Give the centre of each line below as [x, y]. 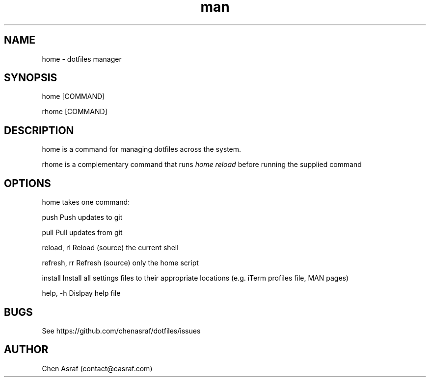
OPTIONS [27, 183]
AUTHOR [26, 350]
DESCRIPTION [39, 130]
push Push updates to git [82, 217]
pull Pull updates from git [82, 233]
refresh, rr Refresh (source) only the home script [120, 263]
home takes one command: [86, 202]
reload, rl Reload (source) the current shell [110, 248]
